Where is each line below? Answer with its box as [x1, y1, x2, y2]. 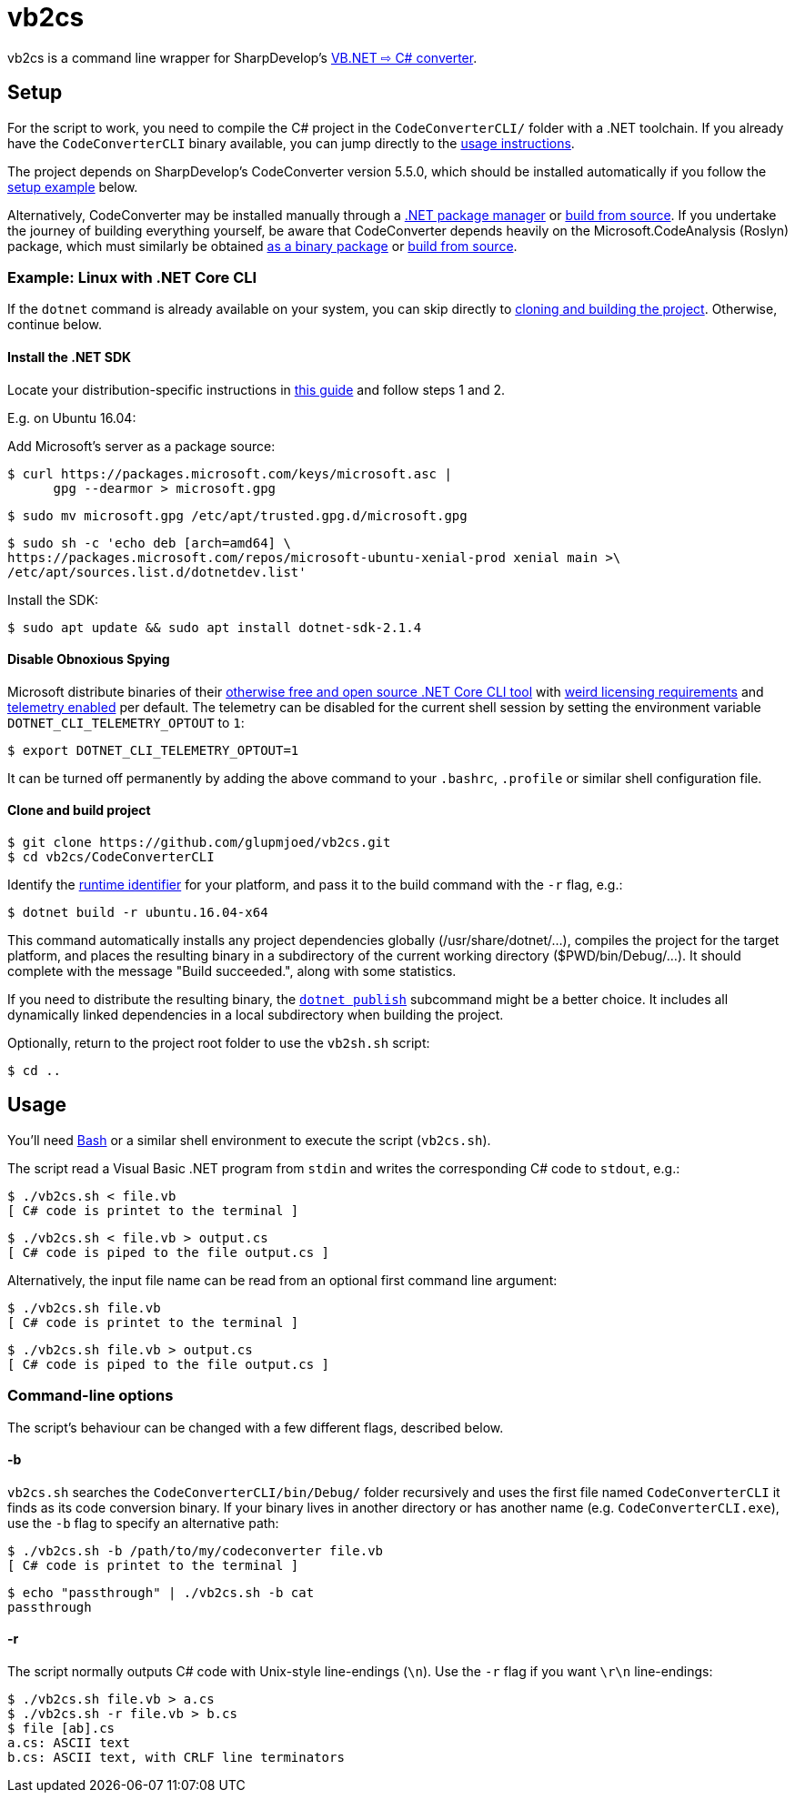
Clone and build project [7, 802, 151, 819]
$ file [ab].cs [7, 1721, 116, 1736]
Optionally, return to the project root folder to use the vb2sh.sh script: [7, 1035, 430, 1051]
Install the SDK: [7, 591, 99, 608]
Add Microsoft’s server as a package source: [7, 437, 276, 454]
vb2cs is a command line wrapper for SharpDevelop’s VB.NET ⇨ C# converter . [7, 49, 478, 65]
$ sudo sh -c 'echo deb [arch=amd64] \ [7, 535, 291, 550]
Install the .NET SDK [7, 348, 132, 365]
